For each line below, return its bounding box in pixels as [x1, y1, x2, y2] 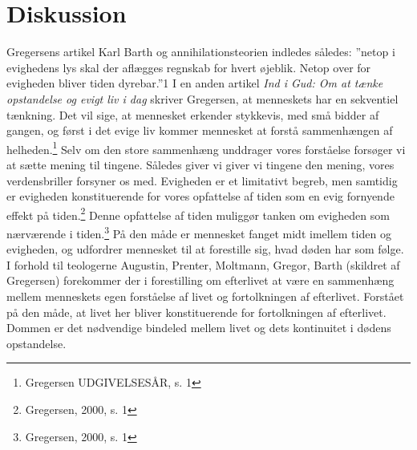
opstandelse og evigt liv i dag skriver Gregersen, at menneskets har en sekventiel [6, 90, 399, 107]
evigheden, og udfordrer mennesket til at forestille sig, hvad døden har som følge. [6, 241, 404, 257]
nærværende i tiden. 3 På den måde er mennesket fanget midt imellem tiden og [6, 222, 391, 241]
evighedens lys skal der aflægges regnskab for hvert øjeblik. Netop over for [6, 59, 371, 75]
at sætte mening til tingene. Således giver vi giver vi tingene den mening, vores [6, 156, 395, 172]
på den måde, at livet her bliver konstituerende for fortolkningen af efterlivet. [6, 303, 387, 320]
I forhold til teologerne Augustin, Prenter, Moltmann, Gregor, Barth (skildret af [6, 256, 400, 273]
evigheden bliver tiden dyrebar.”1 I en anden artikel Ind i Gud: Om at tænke [6, 75, 383, 91]
